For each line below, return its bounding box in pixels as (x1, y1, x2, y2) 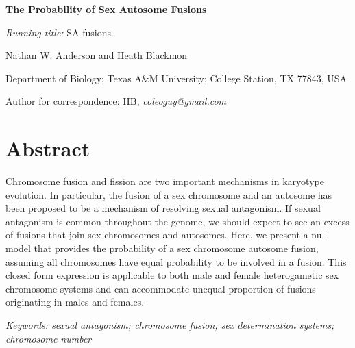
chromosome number (5, 331, 92, 345)
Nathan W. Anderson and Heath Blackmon (5, 48, 188, 62)
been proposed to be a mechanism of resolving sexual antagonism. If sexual (5, 201, 321, 215)
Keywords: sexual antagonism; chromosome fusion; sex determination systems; (5, 318, 334, 332)
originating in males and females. (5, 295, 145, 309)
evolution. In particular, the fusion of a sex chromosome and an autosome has (5, 187, 332, 201)
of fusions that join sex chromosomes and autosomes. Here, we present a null (5, 227, 328, 242)
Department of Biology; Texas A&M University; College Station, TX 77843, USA (5, 71, 347, 85)
